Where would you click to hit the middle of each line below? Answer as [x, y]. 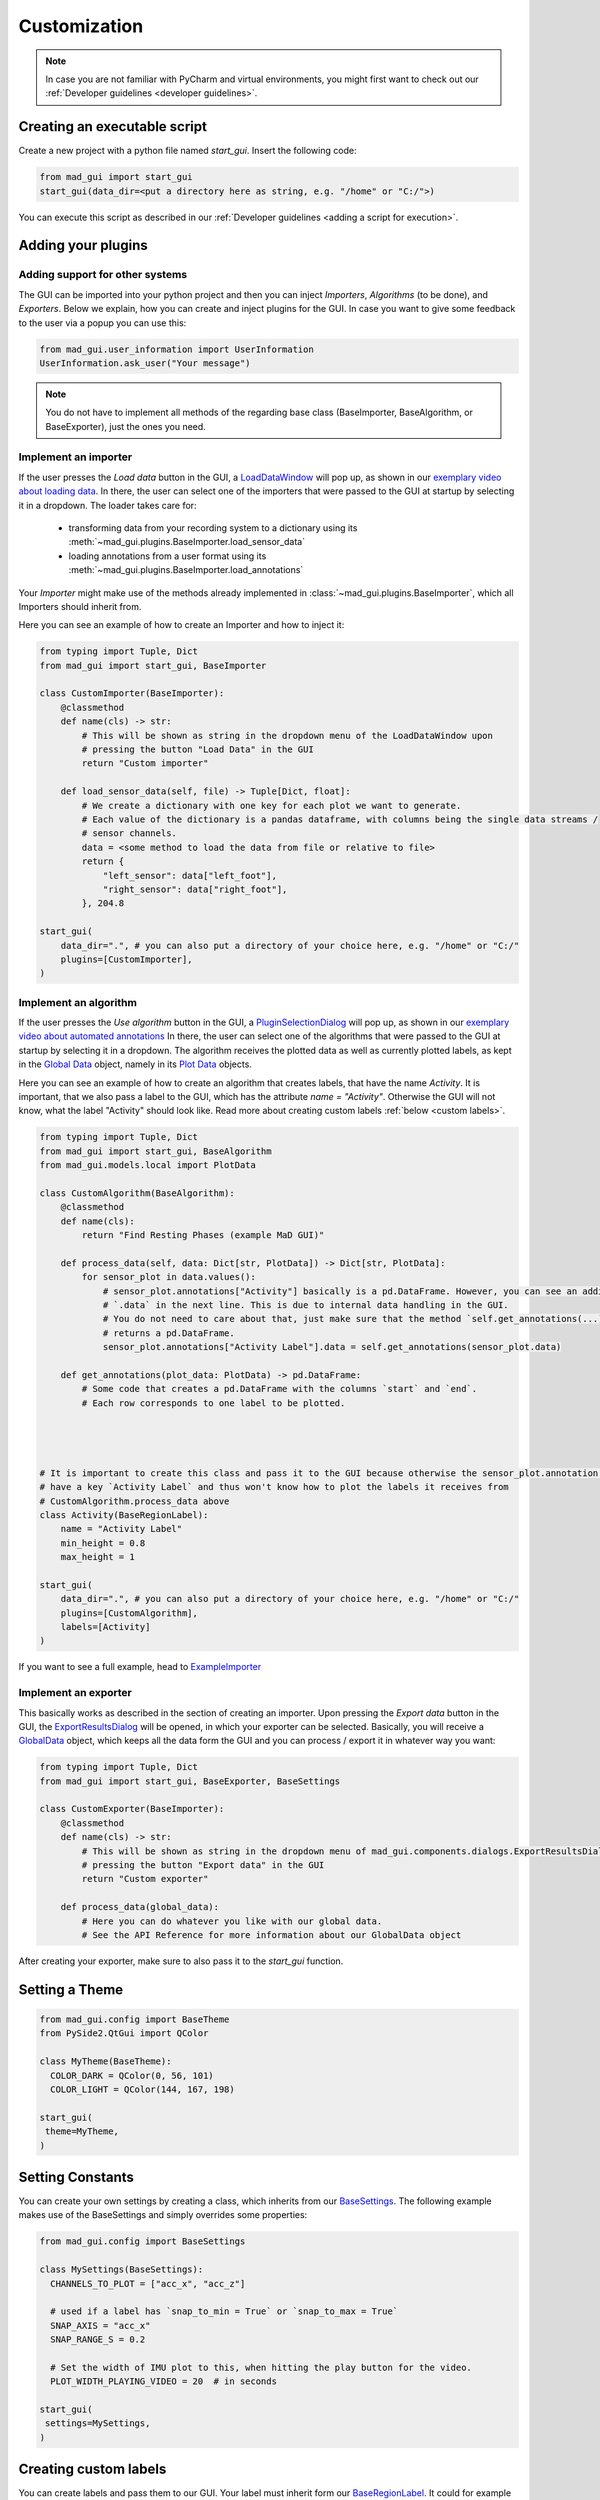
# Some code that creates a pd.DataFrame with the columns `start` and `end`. [279, 1389]
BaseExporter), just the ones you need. [126, 426]
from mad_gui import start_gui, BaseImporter [153, 665]
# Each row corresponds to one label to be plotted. [213, 1403]
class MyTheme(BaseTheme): [105, 2061]
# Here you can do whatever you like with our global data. [232, 1921]
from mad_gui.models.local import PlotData [148, 1165]
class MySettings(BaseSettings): [121, 2269]
